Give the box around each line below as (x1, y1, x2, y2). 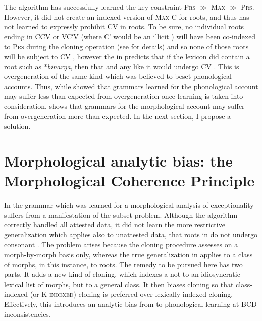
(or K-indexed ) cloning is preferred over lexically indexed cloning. (30, 289, 233, 299)
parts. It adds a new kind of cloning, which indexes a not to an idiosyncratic (4, 269, 240, 279)
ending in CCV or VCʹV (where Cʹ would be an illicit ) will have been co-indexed (4, 31, 256, 42)
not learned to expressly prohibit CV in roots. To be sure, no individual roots (4, 21, 244, 32)
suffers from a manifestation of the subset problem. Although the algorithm (4, 209, 238, 220)
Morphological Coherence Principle (4, 170, 255, 191)
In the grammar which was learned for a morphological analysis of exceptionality (4, 199, 254, 210)
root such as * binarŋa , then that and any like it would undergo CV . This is (4, 61, 239, 71)
